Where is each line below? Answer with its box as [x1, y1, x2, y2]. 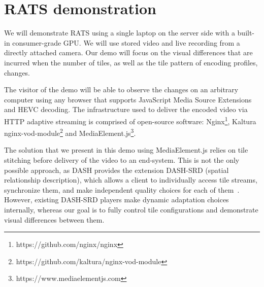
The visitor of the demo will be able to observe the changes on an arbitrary [4, 84, 239, 95]
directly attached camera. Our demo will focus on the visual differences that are [4, 47, 253, 58]
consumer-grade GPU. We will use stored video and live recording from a [12, 37, 240, 48]
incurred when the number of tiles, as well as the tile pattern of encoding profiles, [4, 57, 258, 67]
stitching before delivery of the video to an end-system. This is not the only [4, 154, 240, 165]
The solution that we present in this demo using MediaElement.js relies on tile [4, 145, 248, 155]
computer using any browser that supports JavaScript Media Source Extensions [4, 94, 252, 104]
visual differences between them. [4, 214, 105, 225]
